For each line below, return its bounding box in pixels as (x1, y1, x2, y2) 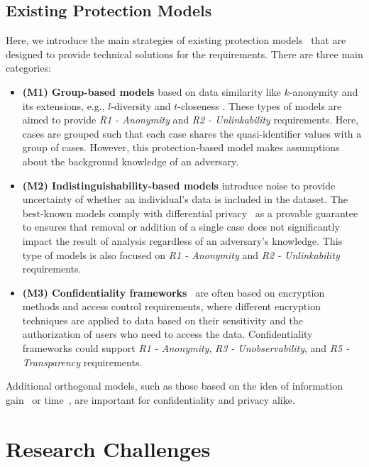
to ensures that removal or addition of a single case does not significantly (22, 219, 340, 234)
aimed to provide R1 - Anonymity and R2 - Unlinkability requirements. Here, (22, 112, 359, 127)
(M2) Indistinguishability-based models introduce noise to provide (22, 177, 336, 192)
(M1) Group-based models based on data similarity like (22, 84, 281, 99)
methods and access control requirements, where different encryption (22, 299, 321, 314)
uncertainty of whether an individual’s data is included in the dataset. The (22, 192, 348, 207)
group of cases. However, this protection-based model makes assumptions (22, 140, 340, 155)
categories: (6, 60, 51, 75)
